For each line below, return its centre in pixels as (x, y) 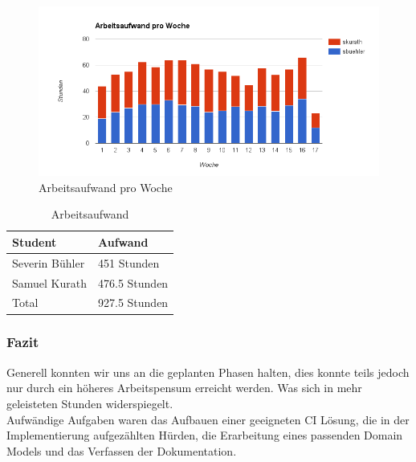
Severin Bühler (49, 262)
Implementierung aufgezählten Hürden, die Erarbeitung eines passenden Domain (205, 435)
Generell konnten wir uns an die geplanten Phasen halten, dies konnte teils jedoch (208, 372)
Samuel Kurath (50, 282)
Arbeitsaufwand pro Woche (106, 187)
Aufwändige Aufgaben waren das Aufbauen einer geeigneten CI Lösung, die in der (208, 419)
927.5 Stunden (133, 303)
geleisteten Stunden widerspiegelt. (90, 403)
